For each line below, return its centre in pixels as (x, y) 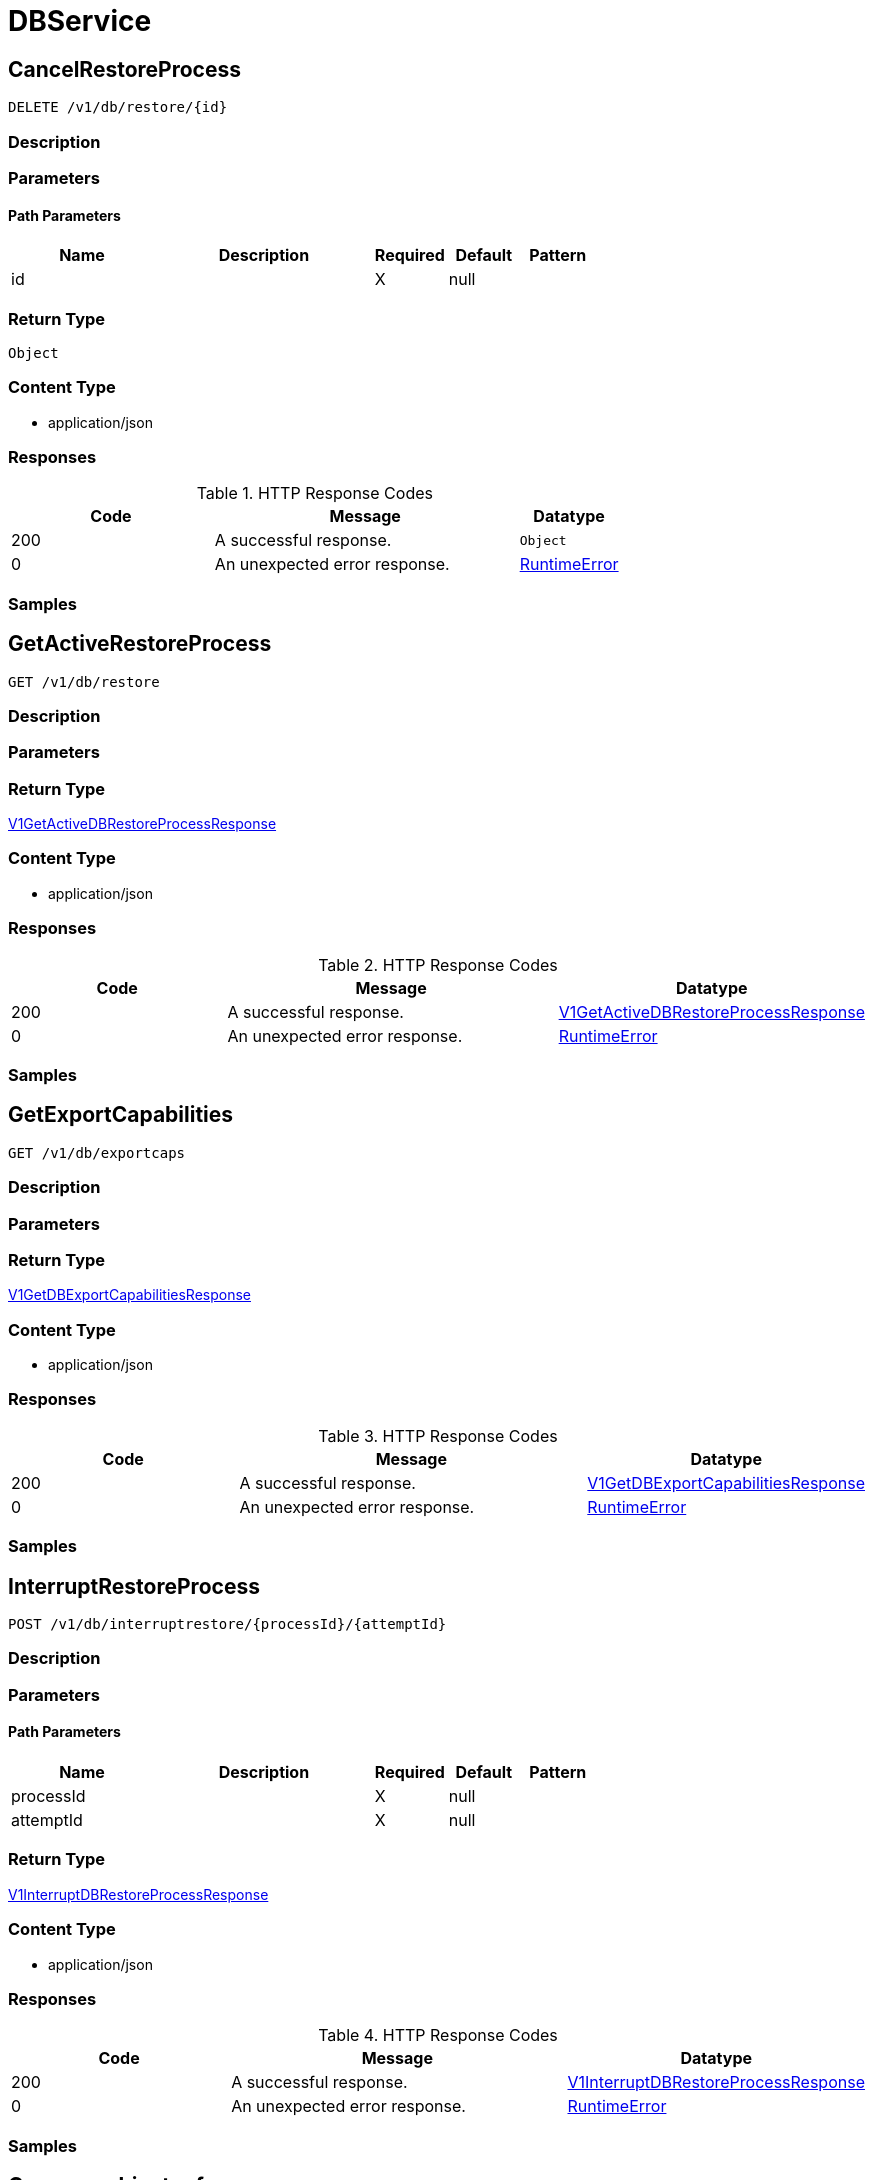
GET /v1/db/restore (84, 681)
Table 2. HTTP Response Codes (438, 964)
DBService (80, 21)
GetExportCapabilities (121, 1115)
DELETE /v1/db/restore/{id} (118, 107)
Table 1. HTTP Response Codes (314, 493)
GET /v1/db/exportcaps (97, 1152)
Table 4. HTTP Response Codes (438, 2035)
